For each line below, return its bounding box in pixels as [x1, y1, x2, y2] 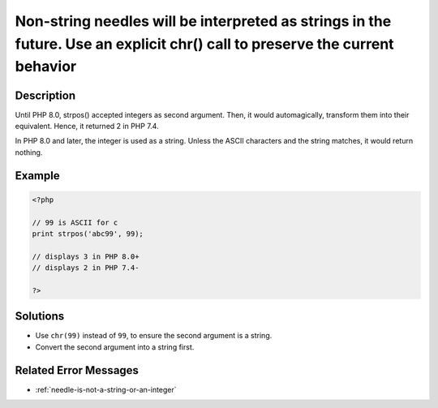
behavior [15, 58, 77, 76]
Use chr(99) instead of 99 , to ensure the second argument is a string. [35, 331, 273, 341]
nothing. [15, 147, 43, 157]
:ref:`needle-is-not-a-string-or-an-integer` [35, 384, 178, 394]
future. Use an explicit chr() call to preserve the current [15, 35, 394, 53]
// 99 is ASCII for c [32, 217, 118, 227]
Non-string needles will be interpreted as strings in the [15, 12, 392, 30]
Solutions [15, 309, 65, 324]
